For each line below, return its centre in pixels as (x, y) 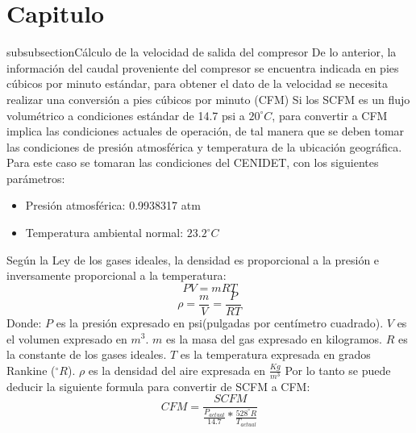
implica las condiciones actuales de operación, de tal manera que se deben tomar (206, 131)
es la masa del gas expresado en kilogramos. (274, 338)
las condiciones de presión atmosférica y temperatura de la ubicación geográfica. (204, 146)
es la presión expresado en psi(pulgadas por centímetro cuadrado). (220, 322)
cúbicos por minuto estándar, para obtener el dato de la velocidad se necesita (197, 83)
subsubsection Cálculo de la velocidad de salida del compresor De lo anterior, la (202, 52)
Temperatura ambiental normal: (104, 233)
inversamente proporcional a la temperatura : (116, 275)
